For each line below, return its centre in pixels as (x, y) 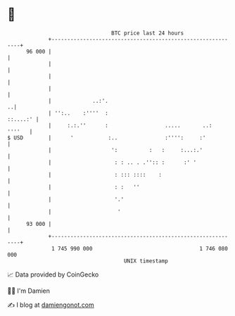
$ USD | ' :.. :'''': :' (107, 138)
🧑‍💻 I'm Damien (29, 291)
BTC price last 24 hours (148, 33)
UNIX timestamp (146, 261)
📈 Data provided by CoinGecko (53, 274)
